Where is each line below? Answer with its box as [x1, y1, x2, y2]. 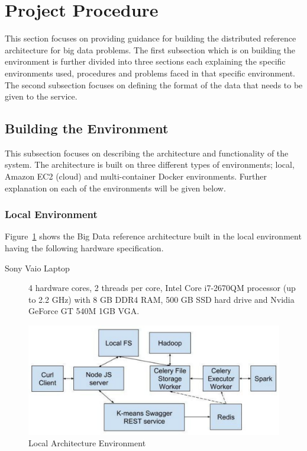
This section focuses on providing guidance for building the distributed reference [5, 32, 296, 44]
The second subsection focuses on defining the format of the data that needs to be [5, 78, 303, 91]
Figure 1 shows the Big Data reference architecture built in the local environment [5, 230, 302, 242]
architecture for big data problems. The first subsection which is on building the [5, 43, 295, 56]
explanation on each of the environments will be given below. [5, 181, 226, 194]
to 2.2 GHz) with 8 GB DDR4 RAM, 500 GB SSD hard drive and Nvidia [28, 293, 295, 305]
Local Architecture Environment [28, 437, 146, 449]
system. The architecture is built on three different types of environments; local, [5, 158, 295, 171]
